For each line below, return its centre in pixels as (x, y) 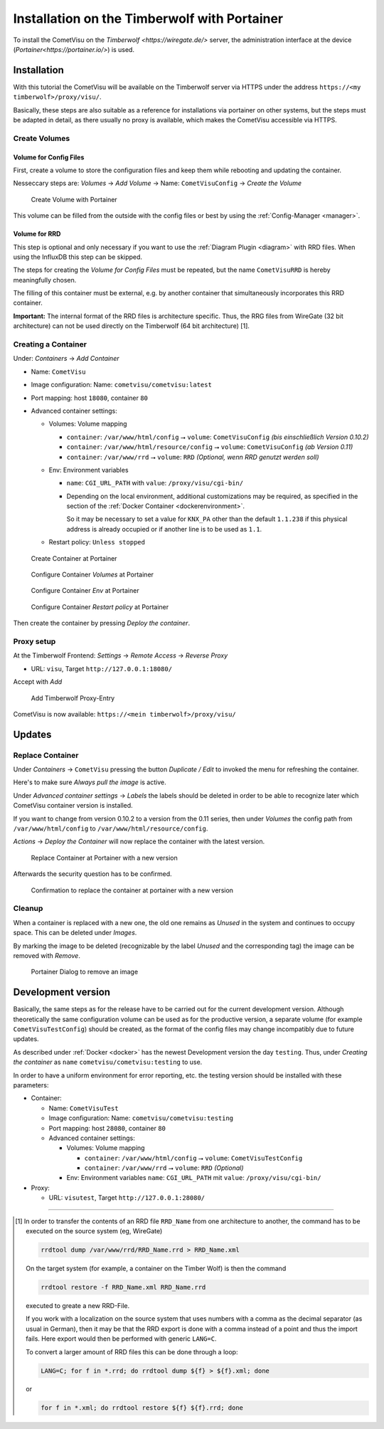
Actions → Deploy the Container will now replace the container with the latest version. (139, 842)
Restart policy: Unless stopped (97, 542)
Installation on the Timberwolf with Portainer (148, 19)
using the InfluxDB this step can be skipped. (78, 257)
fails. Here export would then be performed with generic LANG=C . (121, 1339)
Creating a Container (50, 344)
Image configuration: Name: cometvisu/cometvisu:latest (122, 385)
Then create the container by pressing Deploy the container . (102, 623)
